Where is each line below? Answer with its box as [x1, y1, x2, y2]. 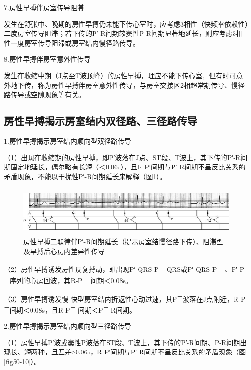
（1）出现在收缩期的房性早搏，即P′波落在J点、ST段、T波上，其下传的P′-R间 [4, 152, 248, 162]
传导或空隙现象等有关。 [10, 89, 85, 100]
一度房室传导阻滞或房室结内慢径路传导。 [10, 37, 140, 48]
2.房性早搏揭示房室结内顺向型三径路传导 [4, 321, 131, 331]
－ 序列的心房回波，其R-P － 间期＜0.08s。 [4, 274, 132, 286]
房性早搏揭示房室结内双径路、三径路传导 [4, 113, 197, 128]
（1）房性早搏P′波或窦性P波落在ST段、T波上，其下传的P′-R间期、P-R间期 [4, 337, 240, 347]
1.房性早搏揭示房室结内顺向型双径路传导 [4, 135, 131, 146]
